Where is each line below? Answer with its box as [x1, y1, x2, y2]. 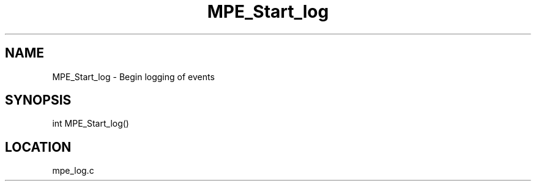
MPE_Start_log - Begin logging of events [52, 71, 215, 82]
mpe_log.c [52, 165, 94, 176]
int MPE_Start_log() [52, 118, 129, 129]
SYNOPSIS [5, 92, 72, 108]
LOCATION [5, 139, 72, 155]
